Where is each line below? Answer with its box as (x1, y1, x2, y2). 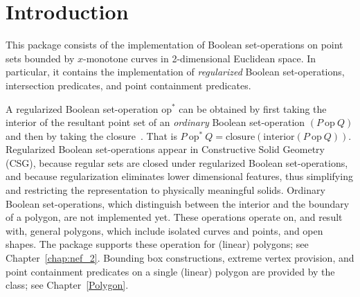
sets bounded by (6, 51, 75, 65)
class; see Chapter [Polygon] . (6, 278, 129, 292)
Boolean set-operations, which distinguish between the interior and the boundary (6, 196, 350, 210)
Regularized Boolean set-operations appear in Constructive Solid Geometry (6, 142, 325, 156)
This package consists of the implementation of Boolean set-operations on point (6, 37, 343, 52)
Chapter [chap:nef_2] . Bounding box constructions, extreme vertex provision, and (6, 251, 354, 265)
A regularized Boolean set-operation (6, 101, 159, 116)
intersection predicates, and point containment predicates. (6, 78, 251, 92)
